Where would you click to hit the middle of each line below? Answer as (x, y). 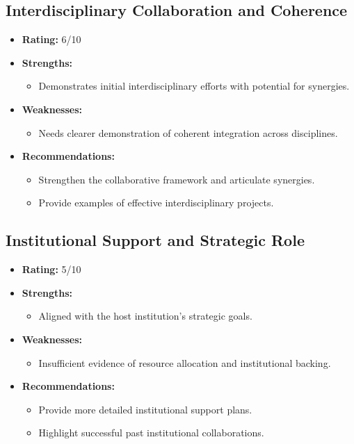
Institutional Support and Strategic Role (155, 240)
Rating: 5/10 (51, 269)
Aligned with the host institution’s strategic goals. (145, 316)
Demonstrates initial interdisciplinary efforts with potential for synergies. (194, 86)
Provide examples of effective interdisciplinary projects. (156, 203)
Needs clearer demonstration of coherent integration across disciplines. (188, 132)
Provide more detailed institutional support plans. (145, 409)
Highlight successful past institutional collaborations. (151, 433)
